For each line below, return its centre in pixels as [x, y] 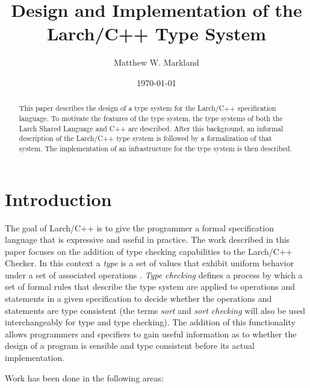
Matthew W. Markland [157, 62]
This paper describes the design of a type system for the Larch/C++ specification [147, 108]
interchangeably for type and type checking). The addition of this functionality [150, 322]
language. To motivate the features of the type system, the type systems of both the [151, 118]
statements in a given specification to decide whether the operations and [138, 299]
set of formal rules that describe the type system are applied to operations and [150, 286]
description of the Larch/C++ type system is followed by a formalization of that [145, 138]
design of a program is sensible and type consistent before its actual [130, 346]
